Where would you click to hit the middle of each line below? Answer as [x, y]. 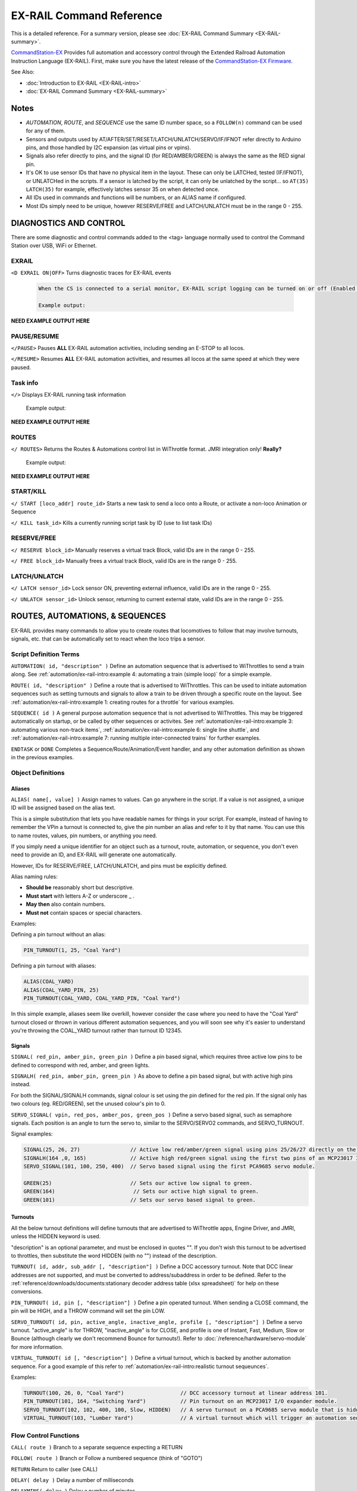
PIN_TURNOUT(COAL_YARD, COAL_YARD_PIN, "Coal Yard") [102, 998]
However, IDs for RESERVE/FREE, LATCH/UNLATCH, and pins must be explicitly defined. [119, 865]
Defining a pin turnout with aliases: [54, 966]
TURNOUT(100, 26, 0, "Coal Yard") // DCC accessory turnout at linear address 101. [176, 1393]
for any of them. [46, 131]
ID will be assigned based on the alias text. [63, 808]
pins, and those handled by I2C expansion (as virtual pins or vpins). [109, 147]
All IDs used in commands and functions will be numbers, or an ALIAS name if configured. [136, 197]
